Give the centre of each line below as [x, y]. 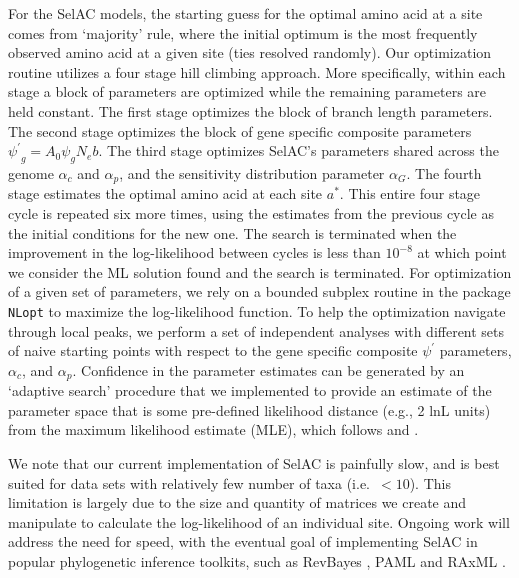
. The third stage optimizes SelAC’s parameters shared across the [298, 150]
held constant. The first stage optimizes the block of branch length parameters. [250, 110]
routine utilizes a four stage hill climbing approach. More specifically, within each [257, 71]
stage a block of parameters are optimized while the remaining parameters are [247, 91]
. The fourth [444, 172]
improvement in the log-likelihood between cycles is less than [194, 252]
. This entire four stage [410, 193]
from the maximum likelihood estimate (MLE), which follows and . [213, 429]
